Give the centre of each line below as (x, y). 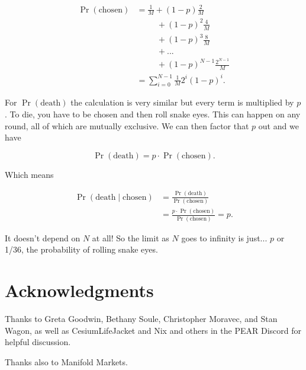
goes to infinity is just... (224, 237)
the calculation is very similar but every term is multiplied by (182, 102)
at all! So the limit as (131, 237)
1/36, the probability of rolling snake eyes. (81, 249)
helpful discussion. (38, 342)
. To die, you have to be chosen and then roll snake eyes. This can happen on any (153, 114)
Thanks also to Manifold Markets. (66, 361)
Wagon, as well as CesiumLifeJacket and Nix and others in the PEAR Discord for (153, 330)
